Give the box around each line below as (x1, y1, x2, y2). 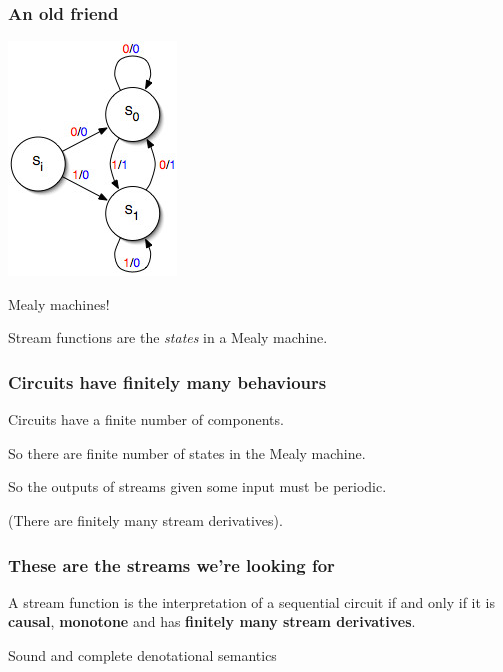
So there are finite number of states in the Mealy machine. (8, 442, 366, 463)
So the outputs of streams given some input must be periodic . (8, 476, 387, 497)
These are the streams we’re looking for (8, 552, 335, 577)
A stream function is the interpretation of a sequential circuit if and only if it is (8, 591, 495, 612)
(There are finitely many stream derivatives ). (8, 510, 283, 530)
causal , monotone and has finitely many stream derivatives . (8, 611, 416, 632)
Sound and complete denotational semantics (8, 645, 277, 665)
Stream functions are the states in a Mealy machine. (8, 327, 328, 348)
